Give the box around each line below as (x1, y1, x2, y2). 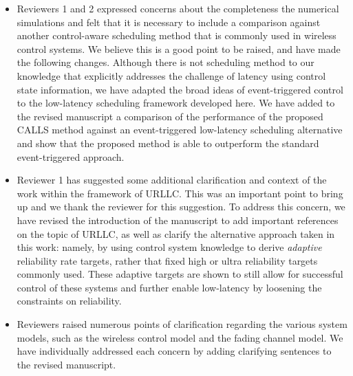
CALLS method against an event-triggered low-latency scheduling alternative (17, 122, 343, 137)
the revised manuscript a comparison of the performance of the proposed (17, 109, 323, 123)
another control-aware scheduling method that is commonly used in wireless (17, 28, 336, 43)
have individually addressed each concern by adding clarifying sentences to (17, 344, 332, 358)
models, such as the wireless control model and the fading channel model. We (17, 330, 343, 344)
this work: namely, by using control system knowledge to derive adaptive (17, 240, 322, 254)
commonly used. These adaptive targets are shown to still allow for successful (17, 267, 343, 281)
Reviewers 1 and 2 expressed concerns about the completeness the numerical (17, 1, 339, 15)
